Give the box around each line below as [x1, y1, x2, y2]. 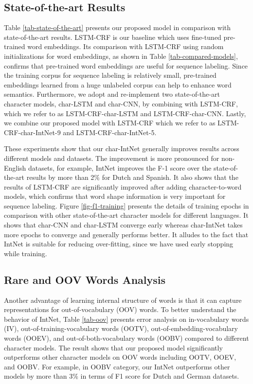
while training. [4, 248, 47, 258]
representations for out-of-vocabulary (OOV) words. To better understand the [4, 304, 236, 314]
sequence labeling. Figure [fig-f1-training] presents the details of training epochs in [4, 200, 249, 210]
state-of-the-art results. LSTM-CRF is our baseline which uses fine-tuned [4, 32, 221, 42]
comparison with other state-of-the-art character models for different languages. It [4, 210, 249, 220]
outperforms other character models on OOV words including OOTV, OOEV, [4, 352, 236, 362]
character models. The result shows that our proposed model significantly [4, 342, 223, 352]
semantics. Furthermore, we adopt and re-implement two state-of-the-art [4, 89, 220, 99]
